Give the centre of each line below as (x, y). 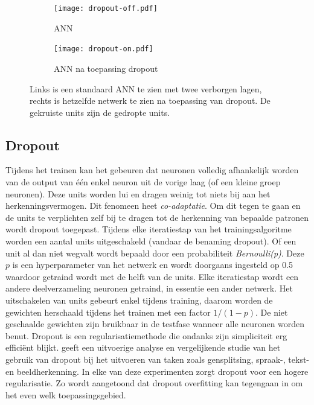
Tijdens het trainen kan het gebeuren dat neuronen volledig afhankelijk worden (152, 170)
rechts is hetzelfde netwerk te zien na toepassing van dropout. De (150, 100)
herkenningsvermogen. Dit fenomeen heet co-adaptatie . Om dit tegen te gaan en (153, 206)
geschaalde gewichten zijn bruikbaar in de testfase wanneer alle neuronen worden (155, 324)
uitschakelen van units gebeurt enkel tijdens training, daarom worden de (139, 300)
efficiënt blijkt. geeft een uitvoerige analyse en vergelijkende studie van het (143, 347)
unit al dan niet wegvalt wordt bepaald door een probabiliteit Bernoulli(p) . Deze (155, 253)
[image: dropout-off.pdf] (106, 8)
